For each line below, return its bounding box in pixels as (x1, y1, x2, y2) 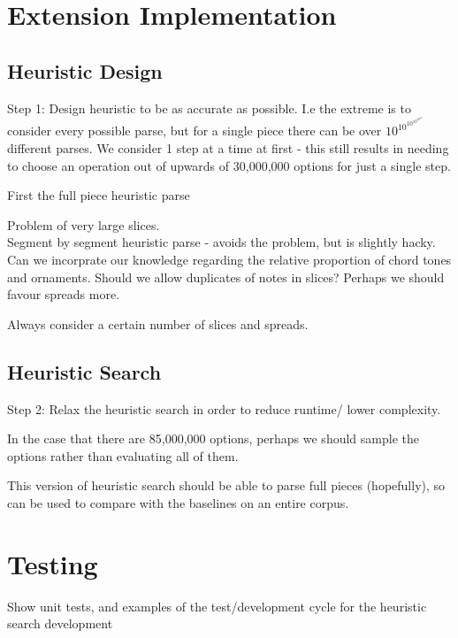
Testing (7, 545, 98, 581)
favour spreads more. (7, 285, 120, 304)
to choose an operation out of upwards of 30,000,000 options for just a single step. (7, 156, 451, 174)
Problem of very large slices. (7, 215, 160, 234)
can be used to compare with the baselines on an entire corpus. (7, 493, 349, 511)
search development (7, 614, 113, 633)
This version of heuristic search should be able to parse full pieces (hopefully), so (7, 476, 446, 495)
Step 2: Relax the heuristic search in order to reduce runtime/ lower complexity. (7, 399, 441, 418)
